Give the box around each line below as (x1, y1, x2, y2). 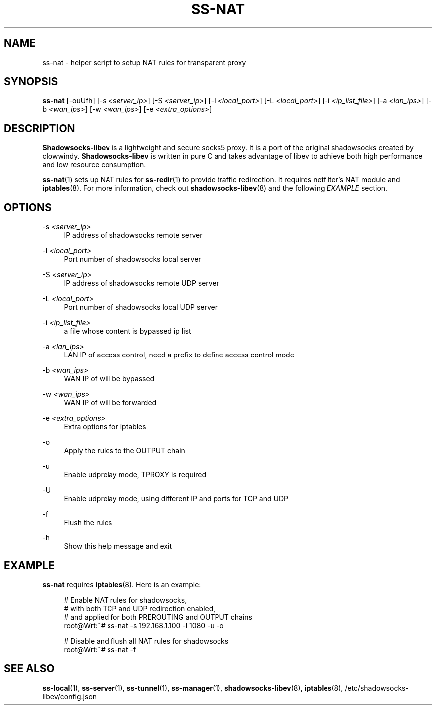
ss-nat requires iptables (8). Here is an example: (42, 580, 201, 589)
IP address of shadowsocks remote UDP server (64, 279, 219, 288)
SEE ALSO (4, 662, 55, 675)
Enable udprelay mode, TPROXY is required (64, 470, 206, 479)
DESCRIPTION (4, 122, 75, 135)
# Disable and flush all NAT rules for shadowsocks (64, 636, 229, 645)
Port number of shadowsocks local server (64, 255, 201, 264)
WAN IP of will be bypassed (64, 374, 155, 383)
